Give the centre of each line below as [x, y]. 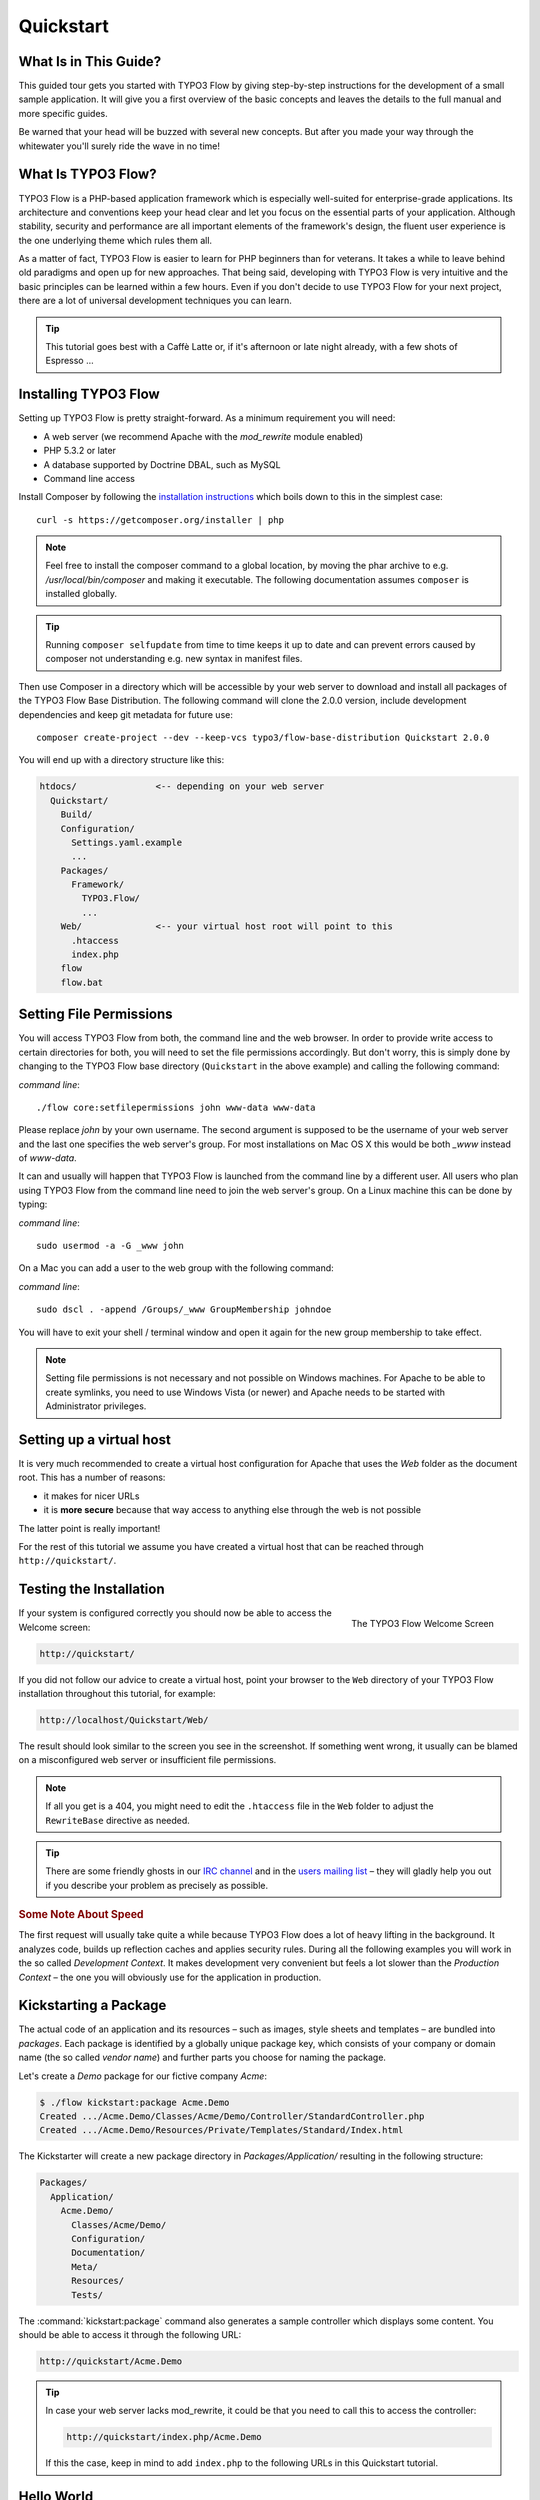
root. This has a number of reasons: [92, 1477]
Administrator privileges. [96, 1406]
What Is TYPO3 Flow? [87, 174]
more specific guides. [63, 113]
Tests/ [87, 2294]
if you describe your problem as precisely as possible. [157, 1885]
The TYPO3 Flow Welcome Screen [422, 1624]
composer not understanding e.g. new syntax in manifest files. [174, 659]
